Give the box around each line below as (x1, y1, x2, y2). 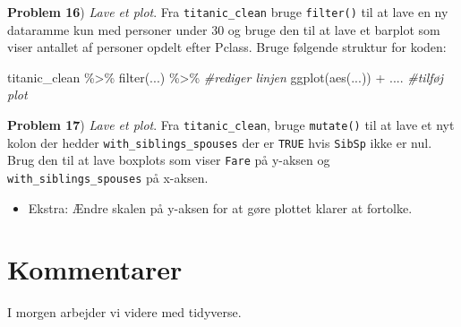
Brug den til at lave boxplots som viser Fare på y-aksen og (7, 151, 330, 169)
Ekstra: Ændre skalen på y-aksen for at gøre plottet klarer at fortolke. (28, 198, 413, 217)
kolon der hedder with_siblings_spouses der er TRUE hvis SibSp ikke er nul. (7, 133, 432, 151)
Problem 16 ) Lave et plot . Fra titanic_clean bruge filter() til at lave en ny (7, 3, 448, 21)
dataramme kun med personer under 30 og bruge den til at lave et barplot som (7, 20, 440, 39)
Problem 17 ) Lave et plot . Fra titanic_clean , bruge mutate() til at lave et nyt (7, 116, 455, 134)
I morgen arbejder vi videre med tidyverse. (7, 303, 242, 322)
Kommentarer (7, 251, 183, 288)
